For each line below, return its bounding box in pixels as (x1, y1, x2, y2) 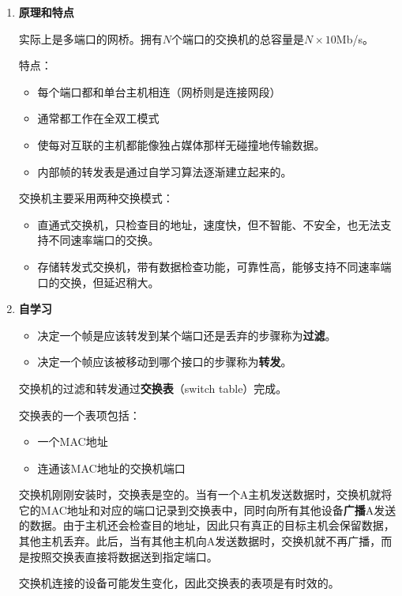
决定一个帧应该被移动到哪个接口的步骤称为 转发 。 (37, 353, 292, 370)
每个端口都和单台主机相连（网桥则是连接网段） (37, 83, 281, 100)
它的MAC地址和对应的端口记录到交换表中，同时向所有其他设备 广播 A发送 (18, 501, 396, 518)
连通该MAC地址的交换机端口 (37, 459, 186, 476)
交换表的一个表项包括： (18, 406, 141, 423)
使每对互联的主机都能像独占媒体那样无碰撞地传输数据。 (37, 136, 325, 153)
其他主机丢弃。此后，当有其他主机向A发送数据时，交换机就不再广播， (18, 533, 381, 549)
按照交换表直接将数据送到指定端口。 (29, 548, 218, 564)
